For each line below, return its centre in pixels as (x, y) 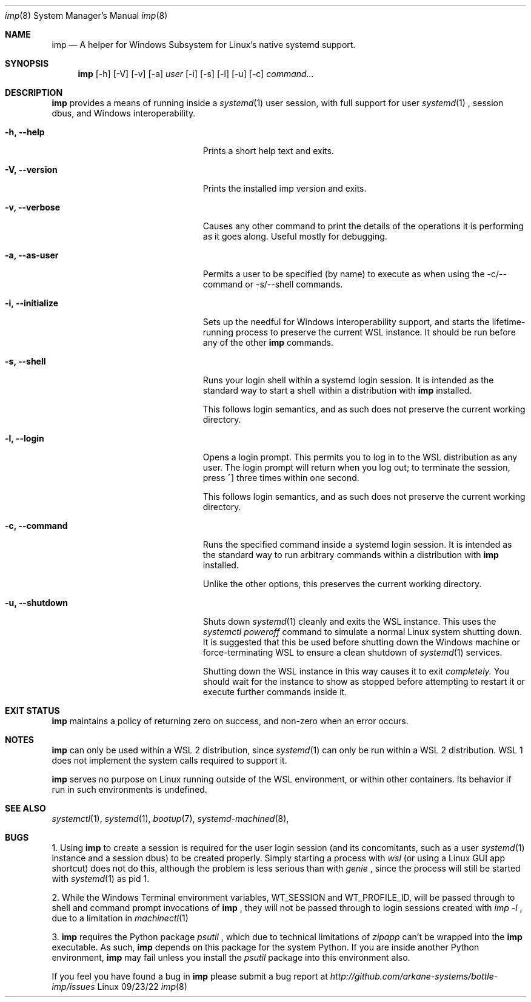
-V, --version (31, 170)
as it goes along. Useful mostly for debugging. (295, 236)
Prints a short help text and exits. (268, 151)
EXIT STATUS (32, 711)
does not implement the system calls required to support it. (169, 760)
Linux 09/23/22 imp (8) (142, 987)
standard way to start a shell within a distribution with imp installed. (337, 390)
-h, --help (25, 132)
